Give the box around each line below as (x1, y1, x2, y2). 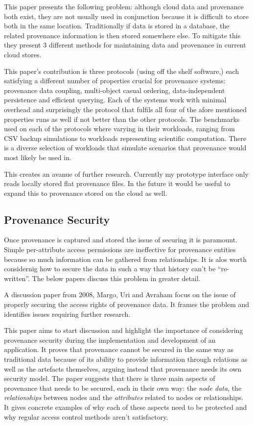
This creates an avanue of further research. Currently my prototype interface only (4, 168, 249, 179)
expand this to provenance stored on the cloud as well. (4, 188, 167, 198)
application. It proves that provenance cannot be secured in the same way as (4, 344, 233, 354)
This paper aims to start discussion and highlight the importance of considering (4, 325, 243, 335)
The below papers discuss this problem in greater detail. (32, 273, 201, 283)
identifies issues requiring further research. (4, 308, 131, 319)
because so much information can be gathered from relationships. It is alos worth (4, 254, 247, 264)
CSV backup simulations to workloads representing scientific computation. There (4, 133, 247, 143)
